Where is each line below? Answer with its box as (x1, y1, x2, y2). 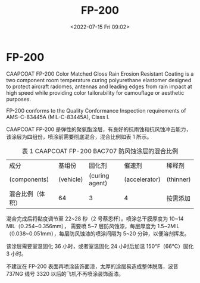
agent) (89, 179, 108, 187)
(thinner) (166, 175, 191, 184)
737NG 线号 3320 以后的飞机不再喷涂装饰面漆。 (6, 270, 124, 277)
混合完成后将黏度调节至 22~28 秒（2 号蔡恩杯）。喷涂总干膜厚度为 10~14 (6, 215, 184, 222)
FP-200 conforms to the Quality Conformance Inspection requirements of (6, 107, 186, 114)
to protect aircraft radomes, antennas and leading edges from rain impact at (6, 83, 192, 90)
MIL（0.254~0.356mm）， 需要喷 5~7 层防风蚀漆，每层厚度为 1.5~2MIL (6, 222, 180, 229)
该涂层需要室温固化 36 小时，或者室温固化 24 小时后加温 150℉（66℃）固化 (6, 242, 194, 250)
